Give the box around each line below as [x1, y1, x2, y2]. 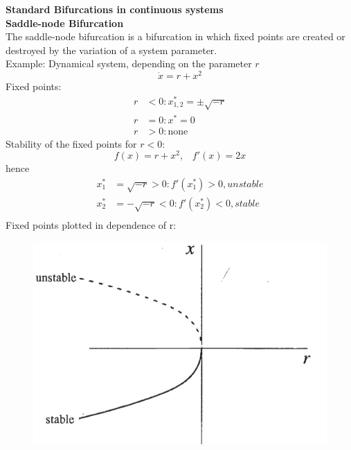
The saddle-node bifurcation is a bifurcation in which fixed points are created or [6, 29, 345, 44]
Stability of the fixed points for [6, 136, 137, 150]
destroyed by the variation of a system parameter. [6, 42, 217, 57]
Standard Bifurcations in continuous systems [6, 2, 224, 16]
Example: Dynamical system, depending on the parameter [6, 56, 252, 71]
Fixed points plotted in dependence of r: [6, 217, 177, 232]
